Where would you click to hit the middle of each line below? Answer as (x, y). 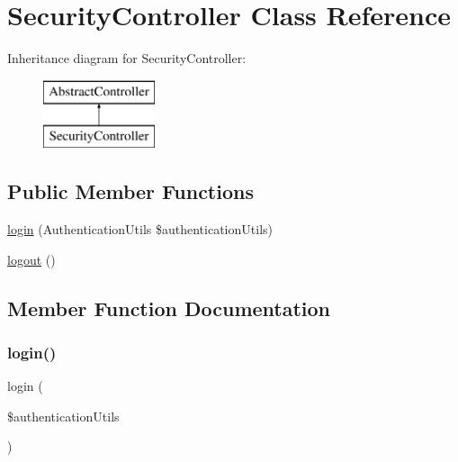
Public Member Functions (130, 191)
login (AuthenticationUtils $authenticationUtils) (140, 229)
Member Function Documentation (169, 308)
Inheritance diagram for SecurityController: (127, 58)
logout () (31, 259)
